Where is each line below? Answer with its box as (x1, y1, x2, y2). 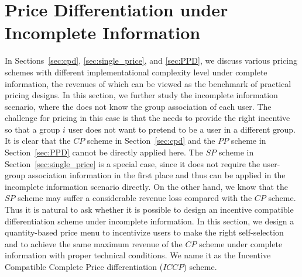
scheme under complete (199, 237, 283, 250)
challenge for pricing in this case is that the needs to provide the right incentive (5, 112, 290, 124)
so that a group (5, 123, 60, 135)
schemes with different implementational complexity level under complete (5, 65, 267, 78)
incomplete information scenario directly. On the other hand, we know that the (5, 180, 289, 192)
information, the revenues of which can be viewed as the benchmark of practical (5, 77, 291, 89)
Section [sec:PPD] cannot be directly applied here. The (5, 146, 203, 158)
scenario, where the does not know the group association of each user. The (5, 100, 272, 112)
